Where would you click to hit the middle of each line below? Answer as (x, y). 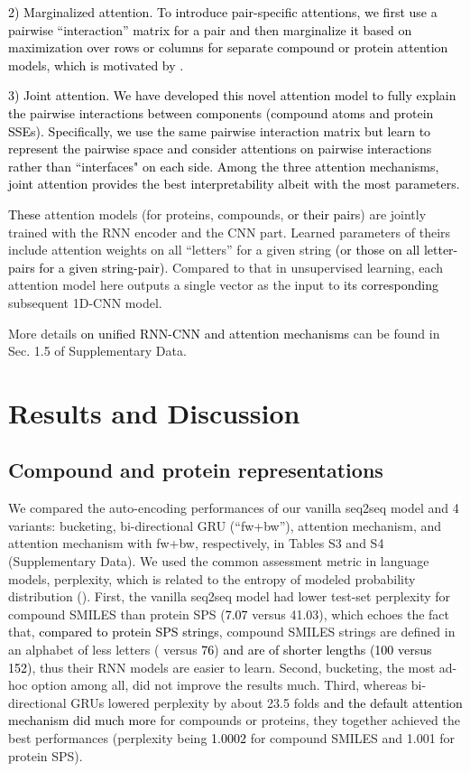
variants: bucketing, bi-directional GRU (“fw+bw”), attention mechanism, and (225, 525)
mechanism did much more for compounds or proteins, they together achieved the (234, 720)
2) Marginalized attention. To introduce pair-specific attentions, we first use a (223, 12)
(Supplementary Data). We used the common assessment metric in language (219, 561)
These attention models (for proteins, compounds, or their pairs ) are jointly (217, 214)
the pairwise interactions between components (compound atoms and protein (221, 112)
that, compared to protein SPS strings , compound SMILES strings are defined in (232, 632)
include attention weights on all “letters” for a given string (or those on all (214, 250)
